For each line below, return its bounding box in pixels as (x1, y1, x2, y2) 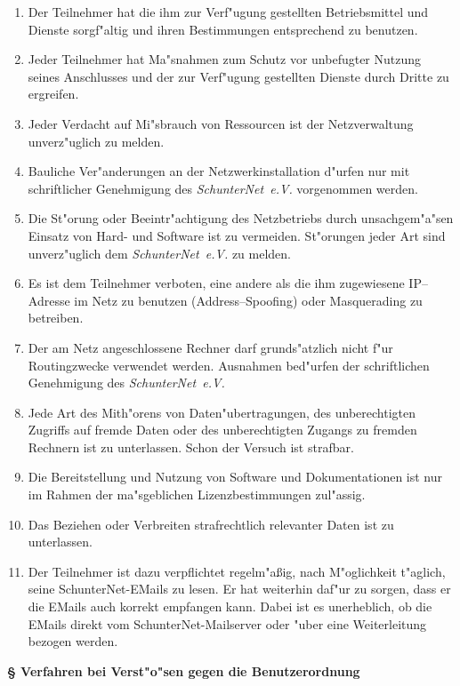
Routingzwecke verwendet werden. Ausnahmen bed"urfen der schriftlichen (28, 355, 430, 374)
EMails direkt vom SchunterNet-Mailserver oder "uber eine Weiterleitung (28, 614, 427, 633)
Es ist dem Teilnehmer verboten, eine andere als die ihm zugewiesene (28, 274, 405, 292)
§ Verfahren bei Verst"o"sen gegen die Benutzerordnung (7, 661, 360, 680)
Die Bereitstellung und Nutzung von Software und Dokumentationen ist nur (28, 467, 443, 486)
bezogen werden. (28, 632, 118, 650)
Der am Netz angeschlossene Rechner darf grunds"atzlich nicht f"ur (28, 338, 393, 356)
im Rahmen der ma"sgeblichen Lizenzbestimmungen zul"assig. (28, 485, 366, 504)
